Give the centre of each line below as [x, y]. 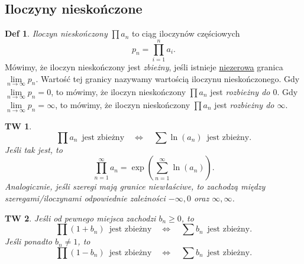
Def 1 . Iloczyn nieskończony [56, 33]
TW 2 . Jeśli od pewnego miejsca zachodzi [80, 218]
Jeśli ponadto [28, 241]
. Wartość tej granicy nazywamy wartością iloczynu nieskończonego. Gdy [168, 78]
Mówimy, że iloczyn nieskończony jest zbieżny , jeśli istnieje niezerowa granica [144, 66]
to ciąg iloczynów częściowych [186, 33]
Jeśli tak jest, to [34, 149]
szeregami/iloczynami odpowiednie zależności [85, 198]
